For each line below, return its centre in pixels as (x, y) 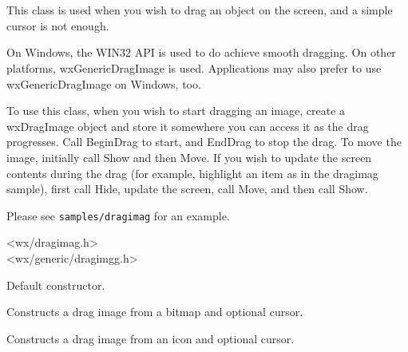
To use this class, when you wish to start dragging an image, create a (176, 111)
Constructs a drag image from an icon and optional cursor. (151, 338)
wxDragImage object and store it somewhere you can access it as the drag (188, 126)
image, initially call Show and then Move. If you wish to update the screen (189, 157)
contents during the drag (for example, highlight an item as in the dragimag (192, 173)
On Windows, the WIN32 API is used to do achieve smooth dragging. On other (201, 52)
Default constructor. (56, 285)
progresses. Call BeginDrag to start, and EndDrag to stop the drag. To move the (204, 142)
